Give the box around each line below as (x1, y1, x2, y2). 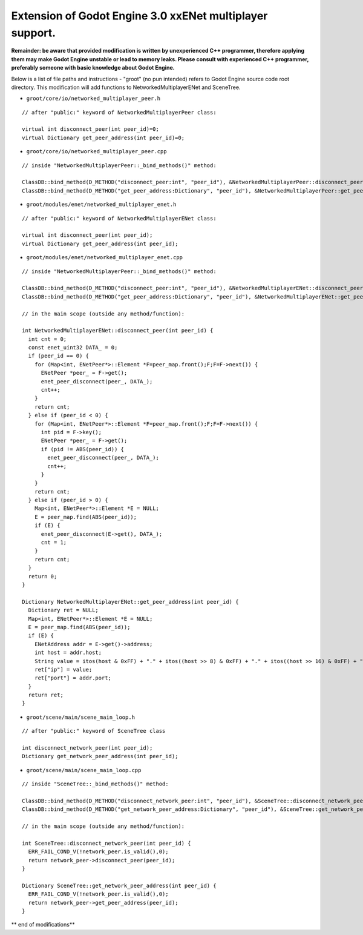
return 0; (28, 573, 57, 580)
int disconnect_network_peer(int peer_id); (22, 745, 153, 752)
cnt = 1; (41, 539, 67, 546)
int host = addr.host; (34, 649, 102, 656)
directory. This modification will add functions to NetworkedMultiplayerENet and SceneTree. (11, 84, 241, 91)
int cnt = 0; (28, 335, 67, 342)
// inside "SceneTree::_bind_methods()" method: (22, 781, 169, 787)
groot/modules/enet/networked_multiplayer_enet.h (26, 201, 177, 208)
